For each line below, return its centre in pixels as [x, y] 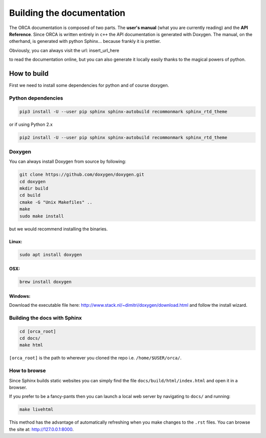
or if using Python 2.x [31, 124]
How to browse [28, 371]
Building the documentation [67, 13]
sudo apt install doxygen [51, 255]
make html [31, 345]
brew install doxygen [46, 282]
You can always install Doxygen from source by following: [68, 162]
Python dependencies [36, 98]
